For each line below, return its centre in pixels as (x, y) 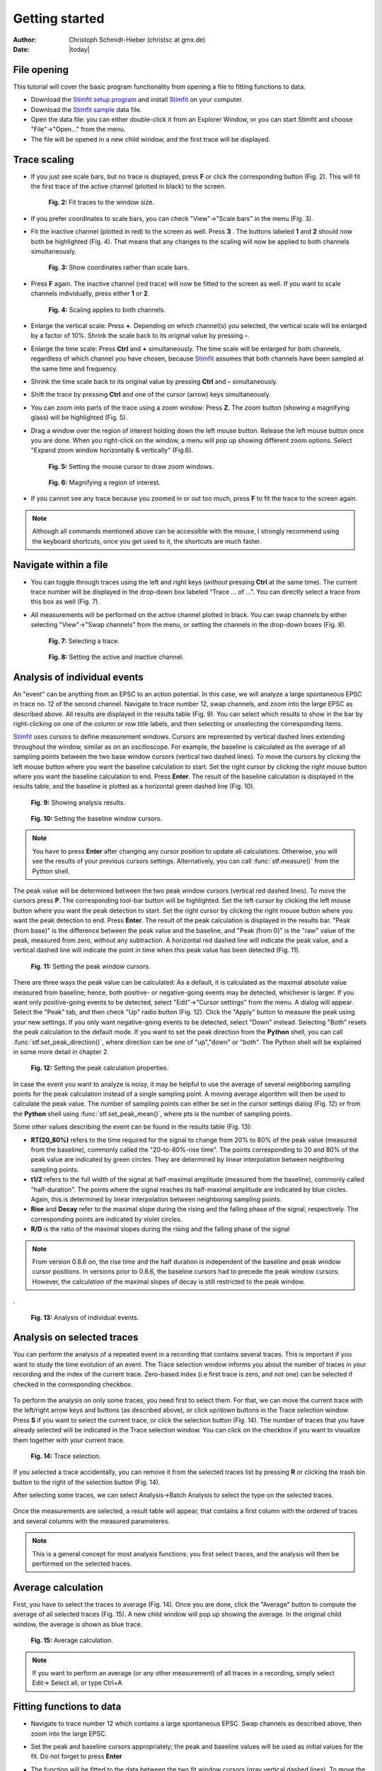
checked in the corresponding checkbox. (73, 1384)
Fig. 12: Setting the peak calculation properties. (100, 1068)
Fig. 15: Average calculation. (72, 1641)
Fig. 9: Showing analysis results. (78, 802)
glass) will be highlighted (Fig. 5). (79, 417)
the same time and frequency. (74, 368)
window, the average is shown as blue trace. (78, 1624)
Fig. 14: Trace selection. (66, 1456)
